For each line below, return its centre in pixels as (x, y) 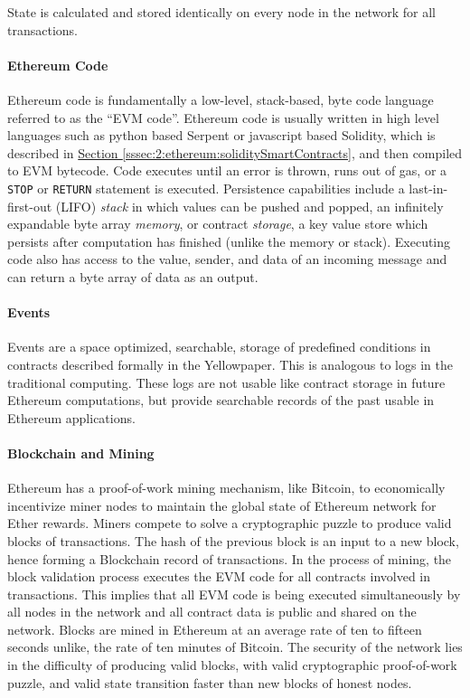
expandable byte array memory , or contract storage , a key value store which (218, 224)
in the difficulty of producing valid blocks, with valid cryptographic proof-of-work (232, 665)
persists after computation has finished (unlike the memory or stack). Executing (229, 241)
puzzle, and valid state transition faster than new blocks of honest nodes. (210, 682)
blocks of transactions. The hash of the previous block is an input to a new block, (233, 540)
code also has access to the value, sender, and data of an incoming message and (227, 259)
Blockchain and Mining (81, 453)
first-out (30, 206)
